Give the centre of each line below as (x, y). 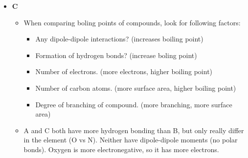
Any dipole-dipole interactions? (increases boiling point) (119, 39)
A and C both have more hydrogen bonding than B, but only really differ (134, 130)
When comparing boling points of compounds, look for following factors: (132, 22)
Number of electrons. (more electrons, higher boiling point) (124, 71)
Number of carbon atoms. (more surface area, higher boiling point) (136, 88)
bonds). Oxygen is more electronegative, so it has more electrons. (121, 149)
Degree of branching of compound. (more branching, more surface (134, 104)
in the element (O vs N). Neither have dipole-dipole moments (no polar (131, 140)
